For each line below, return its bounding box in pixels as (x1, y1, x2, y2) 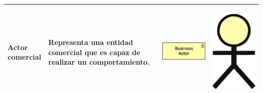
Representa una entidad (48, 37, 134, 48)
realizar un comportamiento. (48, 57, 150, 67)
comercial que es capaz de (48, 46, 141, 57)
